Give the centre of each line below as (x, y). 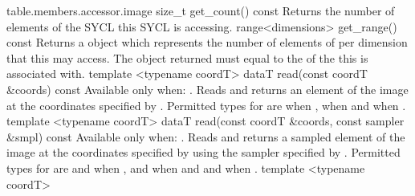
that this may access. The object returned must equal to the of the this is (187, 57)
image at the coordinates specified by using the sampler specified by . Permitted (203, 152)
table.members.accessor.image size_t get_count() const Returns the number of (201, 10)
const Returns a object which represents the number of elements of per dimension (207, 42)
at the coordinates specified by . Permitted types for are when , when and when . (206, 105)
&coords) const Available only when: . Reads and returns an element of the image (207, 89)
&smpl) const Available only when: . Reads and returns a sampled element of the (206, 136)
